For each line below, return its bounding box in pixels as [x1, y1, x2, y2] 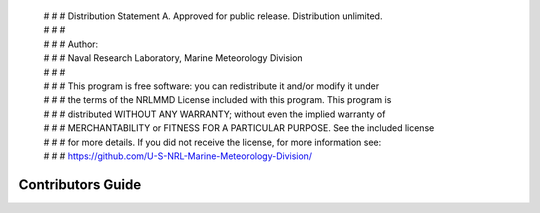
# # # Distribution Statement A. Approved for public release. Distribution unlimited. [43, 10, 383, 22]
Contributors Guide [18, 176, 142, 193]
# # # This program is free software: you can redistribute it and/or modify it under [43, 80, 380, 92]
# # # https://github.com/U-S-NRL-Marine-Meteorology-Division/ [43, 150, 313, 162]
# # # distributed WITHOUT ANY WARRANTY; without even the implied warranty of [43, 108, 386, 120]
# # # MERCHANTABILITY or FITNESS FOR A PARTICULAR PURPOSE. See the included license [43, 122, 435, 134]
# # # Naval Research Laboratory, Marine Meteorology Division [43, 52, 304, 64]
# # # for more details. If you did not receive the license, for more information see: [43, 136, 382, 148]
